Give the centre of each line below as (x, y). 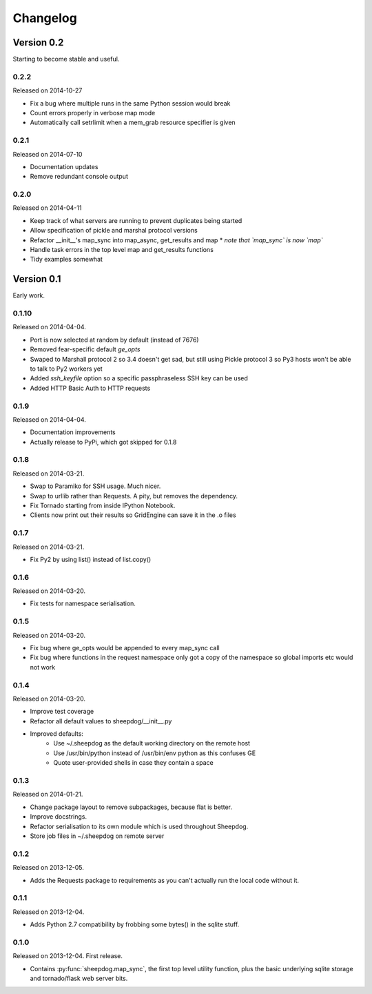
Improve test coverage (62, 712)
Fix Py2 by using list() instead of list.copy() (91, 559)
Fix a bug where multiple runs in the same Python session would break (130, 103)
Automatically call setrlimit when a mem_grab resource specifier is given (133, 123)
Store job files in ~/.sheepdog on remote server (97, 836)
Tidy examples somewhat (66, 260)
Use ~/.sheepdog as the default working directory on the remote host (152, 743)
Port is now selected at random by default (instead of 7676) (114, 340)
